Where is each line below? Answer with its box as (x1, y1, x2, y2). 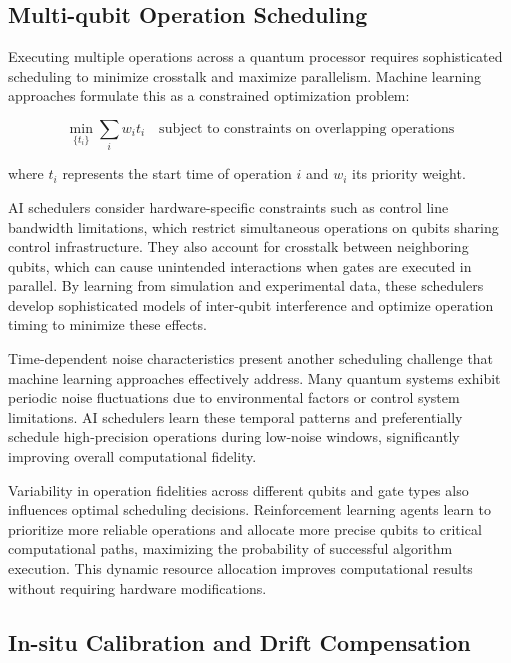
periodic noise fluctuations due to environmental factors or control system (8, 387, 460, 408)
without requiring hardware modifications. (8, 577, 267, 598)
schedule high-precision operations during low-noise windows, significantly (8, 426, 460, 447)
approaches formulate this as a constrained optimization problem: (8, 85, 410, 106)
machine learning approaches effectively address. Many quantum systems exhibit (8, 367, 501, 388)
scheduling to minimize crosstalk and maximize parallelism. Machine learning (8, 65, 481, 86)
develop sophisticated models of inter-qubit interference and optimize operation (8, 294, 494, 315)
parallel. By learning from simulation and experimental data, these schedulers (8, 275, 484, 296)
